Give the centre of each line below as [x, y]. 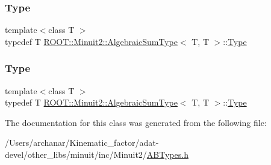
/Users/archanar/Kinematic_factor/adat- [82, 142]
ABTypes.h [167, 154]
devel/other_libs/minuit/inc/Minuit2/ [76, 154]
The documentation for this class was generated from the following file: [136, 122]
